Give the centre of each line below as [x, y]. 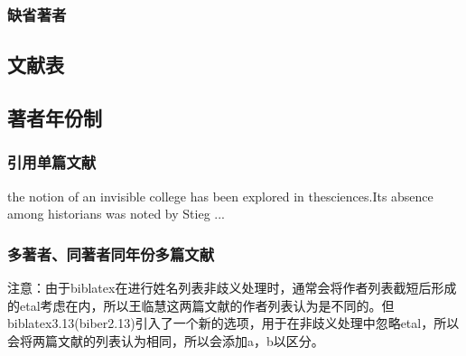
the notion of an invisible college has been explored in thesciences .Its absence [220, 196]
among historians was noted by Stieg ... [116, 214]
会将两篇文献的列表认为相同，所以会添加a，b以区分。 [166, 340]
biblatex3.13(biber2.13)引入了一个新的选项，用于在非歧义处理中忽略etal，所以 [233, 323]
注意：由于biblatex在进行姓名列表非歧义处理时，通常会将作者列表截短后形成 [232, 288]
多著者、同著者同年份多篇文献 [111, 253]
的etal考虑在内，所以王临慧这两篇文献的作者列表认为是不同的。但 [201, 305]
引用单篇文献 [52, 162]
